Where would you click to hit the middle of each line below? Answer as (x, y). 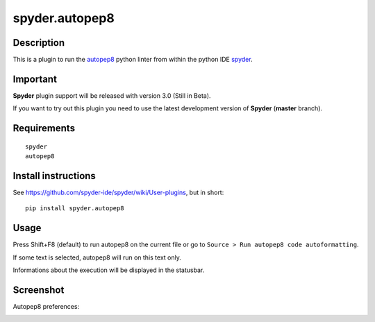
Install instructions (55, 176)
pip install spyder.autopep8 (75, 209)
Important (35, 79)
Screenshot (39, 290)
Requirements (44, 128)
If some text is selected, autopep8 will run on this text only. (97, 257)
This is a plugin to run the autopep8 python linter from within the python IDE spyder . (133, 60)
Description (39, 43)
